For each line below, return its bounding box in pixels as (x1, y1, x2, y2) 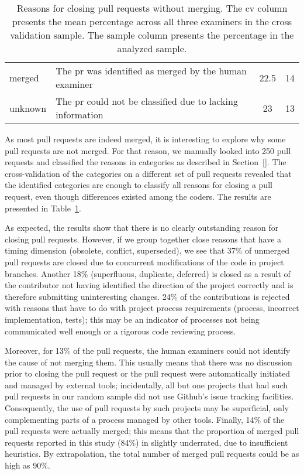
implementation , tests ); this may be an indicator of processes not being (5, 313, 260, 325)
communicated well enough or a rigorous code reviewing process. (5, 324, 236, 337)
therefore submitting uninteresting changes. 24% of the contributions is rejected (5, 290, 290, 302)
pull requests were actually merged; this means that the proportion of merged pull (5, 425, 299, 437)
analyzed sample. (117, 42, 187, 55)
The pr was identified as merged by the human (56, 64, 247, 77)
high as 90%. (5, 459, 50, 471)
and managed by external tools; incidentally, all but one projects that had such (5, 378, 288, 391)
